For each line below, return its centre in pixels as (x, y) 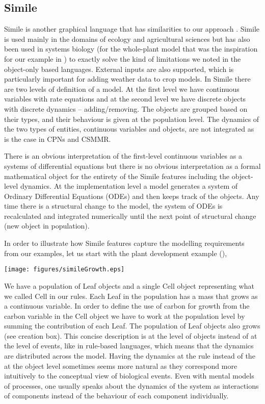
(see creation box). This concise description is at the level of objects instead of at (131, 335)
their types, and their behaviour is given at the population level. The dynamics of (132, 119)
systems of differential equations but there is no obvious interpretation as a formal (132, 166)
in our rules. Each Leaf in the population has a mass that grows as (154, 296)
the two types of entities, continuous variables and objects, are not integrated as (129, 129)
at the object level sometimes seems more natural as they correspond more (121, 365)
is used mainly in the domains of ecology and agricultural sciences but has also (127, 39)
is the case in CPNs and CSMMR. (58, 138)
